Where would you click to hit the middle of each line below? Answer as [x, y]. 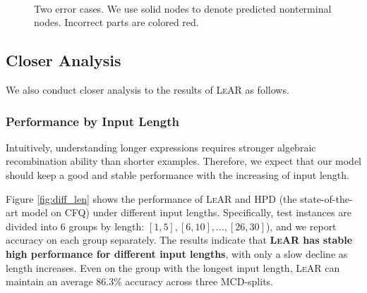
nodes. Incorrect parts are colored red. [116, 22]
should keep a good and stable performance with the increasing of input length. [178, 174]
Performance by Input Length [92, 121]
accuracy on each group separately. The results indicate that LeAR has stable [179, 240]
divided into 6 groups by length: [75, 226]
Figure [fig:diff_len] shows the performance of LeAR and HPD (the [151, 198]
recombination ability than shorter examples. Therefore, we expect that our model [183, 161]
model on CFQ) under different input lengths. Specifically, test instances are [186, 212]
